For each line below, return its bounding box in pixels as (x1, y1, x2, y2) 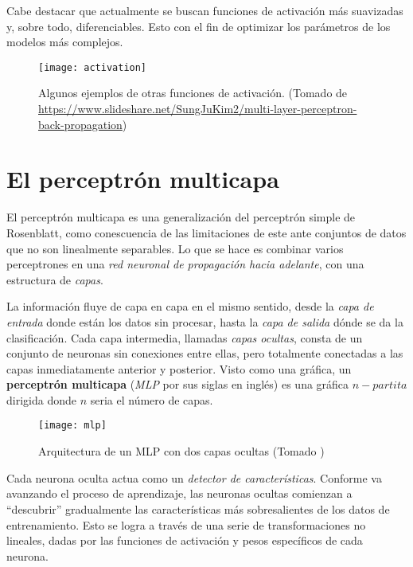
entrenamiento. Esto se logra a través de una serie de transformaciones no (6, 516, 366, 533)
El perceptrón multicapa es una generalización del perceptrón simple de (6, 209, 356, 225)
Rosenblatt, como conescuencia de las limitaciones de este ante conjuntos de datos (6, 224, 407, 240)
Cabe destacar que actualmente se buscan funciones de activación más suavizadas (6, 2, 403, 18)
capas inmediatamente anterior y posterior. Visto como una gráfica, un (6, 360, 352, 377)
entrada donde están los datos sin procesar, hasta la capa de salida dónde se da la (6, 313, 403, 330)
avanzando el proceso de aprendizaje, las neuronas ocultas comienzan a (6, 485, 353, 502)
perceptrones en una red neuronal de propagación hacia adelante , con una (6, 256, 364, 272)
